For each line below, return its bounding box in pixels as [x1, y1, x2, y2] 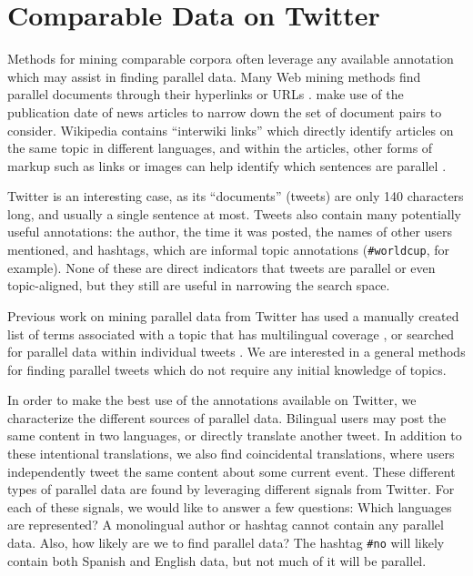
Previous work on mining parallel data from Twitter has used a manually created [7, 306, 459, 325]
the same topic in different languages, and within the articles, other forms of [7, 138, 433, 157]
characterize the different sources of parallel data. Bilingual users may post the [7, 408, 447, 427]
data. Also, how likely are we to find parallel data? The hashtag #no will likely [7, 533, 445, 552]
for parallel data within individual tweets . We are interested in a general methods [7, 342, 466, 361]
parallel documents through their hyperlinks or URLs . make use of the [7, 85, 404, 104]
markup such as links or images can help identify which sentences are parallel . [7, 156, 447, 175]
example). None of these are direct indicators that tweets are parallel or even [7, 258, 436, 277]
